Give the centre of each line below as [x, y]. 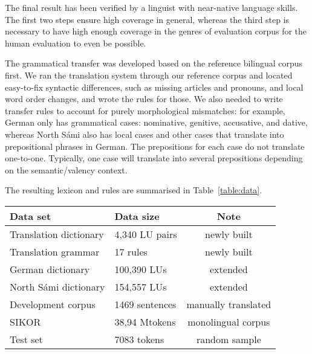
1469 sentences [145, 304]
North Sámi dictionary [57, 286]
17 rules [131, 251]
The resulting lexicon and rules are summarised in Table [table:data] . [134, 190]
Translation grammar [55, 251]
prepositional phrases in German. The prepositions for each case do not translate [155, 146]
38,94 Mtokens [145, 321]
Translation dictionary [57, 234]
